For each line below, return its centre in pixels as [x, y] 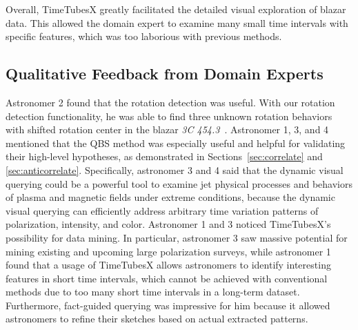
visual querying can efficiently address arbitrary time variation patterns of [162, 210]
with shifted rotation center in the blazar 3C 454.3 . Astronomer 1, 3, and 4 [167, 129]
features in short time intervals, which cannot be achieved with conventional [167, 278]
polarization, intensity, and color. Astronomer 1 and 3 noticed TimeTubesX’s [168, 224]
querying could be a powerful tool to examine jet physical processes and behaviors [179, 183]
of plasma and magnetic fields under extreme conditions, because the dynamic [170, 197]
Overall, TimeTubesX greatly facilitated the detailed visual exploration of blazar [176, 9]
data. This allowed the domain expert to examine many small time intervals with [177, 22]
